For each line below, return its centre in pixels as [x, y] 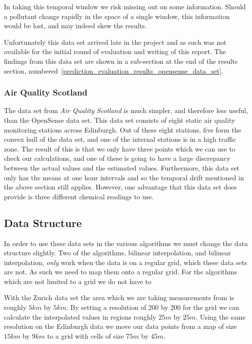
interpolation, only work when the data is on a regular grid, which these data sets [126, 262]
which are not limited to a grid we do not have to [78, 281]
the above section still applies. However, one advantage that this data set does [120, 187]
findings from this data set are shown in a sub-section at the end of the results [121, 61]
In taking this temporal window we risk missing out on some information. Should [125, 6]
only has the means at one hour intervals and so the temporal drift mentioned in [124, 177]
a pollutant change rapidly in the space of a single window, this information [117, 16]
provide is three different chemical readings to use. [79, 196]
